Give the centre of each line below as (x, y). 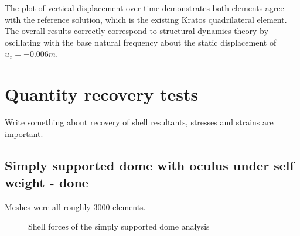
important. (24, 133)
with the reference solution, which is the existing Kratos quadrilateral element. (146, 19)
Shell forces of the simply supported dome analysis (119, 226)
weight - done (47, 182)
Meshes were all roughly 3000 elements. (75, 206)
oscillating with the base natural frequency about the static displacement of (141, 42)
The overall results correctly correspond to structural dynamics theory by (137, 31)
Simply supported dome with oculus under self (149, 165)
